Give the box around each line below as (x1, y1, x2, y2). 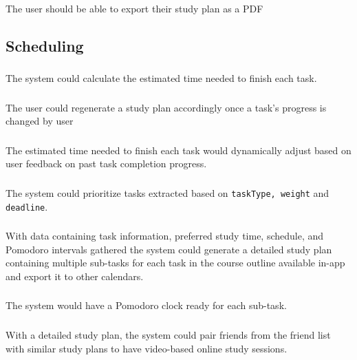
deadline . (6, 199, 48, 213)
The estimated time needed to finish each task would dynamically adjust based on (6, 142, 351, 157)
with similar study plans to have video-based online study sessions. (6, 341, 288, 355)
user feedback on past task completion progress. (6, 156, 207, 171)
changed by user (6, 114, 74, 128)
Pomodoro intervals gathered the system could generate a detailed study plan (6, 242, 332, 256)
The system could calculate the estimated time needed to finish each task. (6, 71, 317, 85)
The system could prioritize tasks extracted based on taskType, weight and (6, 185, 329, 200)
